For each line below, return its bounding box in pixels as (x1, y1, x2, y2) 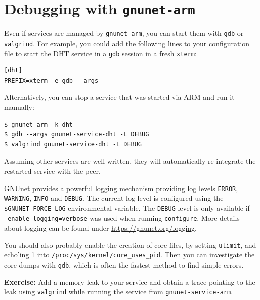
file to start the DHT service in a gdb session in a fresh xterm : (4, 48, 197, 58)
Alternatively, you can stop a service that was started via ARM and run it (4, 92, 235, 102)
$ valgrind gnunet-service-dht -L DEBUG (4, 140, 142, 148)
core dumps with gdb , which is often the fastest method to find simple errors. (4, 259, 244, 270)
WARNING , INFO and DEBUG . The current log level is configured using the (4, 193, 224, 203)
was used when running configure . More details (90, 212, 240, 223)
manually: (4, 102, 34, 112)
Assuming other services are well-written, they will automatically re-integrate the (4, 156, 256, 166)
